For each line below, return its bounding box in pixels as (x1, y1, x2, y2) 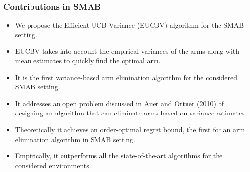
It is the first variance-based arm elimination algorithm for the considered (15, 72, 238, 82)
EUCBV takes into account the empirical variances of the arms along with (15, 46, 240, 56)
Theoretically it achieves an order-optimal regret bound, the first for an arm (15, 124, 245, 134)
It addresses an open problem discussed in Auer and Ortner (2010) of (15, 98, 224, 108)
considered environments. (15, 160, 91, 170)
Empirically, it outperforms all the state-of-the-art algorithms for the (15, 150, 223, 161)
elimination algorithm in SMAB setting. (15, 134, 135, 144)
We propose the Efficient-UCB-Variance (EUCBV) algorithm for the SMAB (15, 20, 244, 30)
